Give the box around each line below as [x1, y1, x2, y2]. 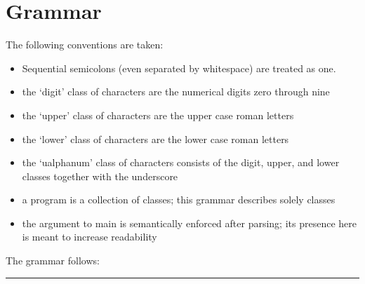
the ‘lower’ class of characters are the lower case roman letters [22, 131, 289, 146]
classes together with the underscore [22, 168, 178, 183]
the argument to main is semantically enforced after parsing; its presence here [22, 215, 357, 230]
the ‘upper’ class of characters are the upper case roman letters [22, 107, 294, 122]
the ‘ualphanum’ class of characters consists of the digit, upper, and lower [22, 155, 340, 170]
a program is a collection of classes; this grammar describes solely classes [22, 192, 336, 207]
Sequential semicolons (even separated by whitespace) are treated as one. [22, 60, 336, 75]
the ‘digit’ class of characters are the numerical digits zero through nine [22, 84, 330, 99]
